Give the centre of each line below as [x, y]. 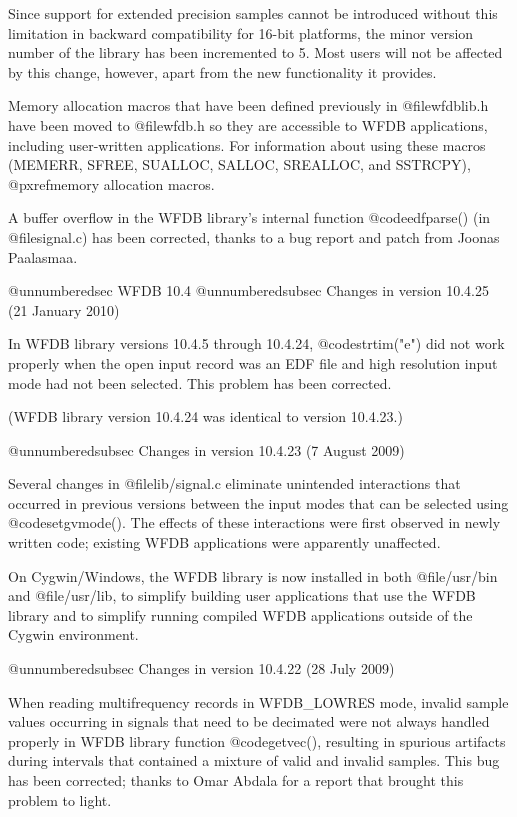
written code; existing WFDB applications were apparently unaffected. [224, 542]
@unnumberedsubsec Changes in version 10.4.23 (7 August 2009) [206, 449]
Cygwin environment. [73, 634]
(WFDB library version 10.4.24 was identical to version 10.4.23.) [205, 416]
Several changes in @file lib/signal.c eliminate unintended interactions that [234, 483]
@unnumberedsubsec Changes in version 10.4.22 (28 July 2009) [201, 668]
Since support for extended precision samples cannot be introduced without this [253, 13]
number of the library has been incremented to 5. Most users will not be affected [255, 52]
